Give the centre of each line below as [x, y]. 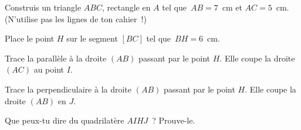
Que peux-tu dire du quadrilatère [65, 120]
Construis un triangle [43, 7]
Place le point [30, 38]
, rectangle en [126, 7]
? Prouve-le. [174, 120]
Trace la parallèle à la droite [56, 58]
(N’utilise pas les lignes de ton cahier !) [76, 18]
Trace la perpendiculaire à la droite [68, 89]
